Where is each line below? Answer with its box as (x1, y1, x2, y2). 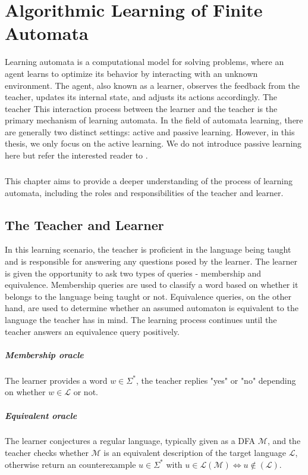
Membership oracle (5, 348, 84, 361)
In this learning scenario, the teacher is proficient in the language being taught (5, 243, 291, 256)
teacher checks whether (5, 446, 89, 459)
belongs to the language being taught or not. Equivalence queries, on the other (5, 290, 291, 302)
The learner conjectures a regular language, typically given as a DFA (5, 434, 256, 447)
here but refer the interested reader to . (5, 149, 148, 162)
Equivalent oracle (5, 409, 77, 421)
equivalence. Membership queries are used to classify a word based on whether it (5, 278, 298, 291)
